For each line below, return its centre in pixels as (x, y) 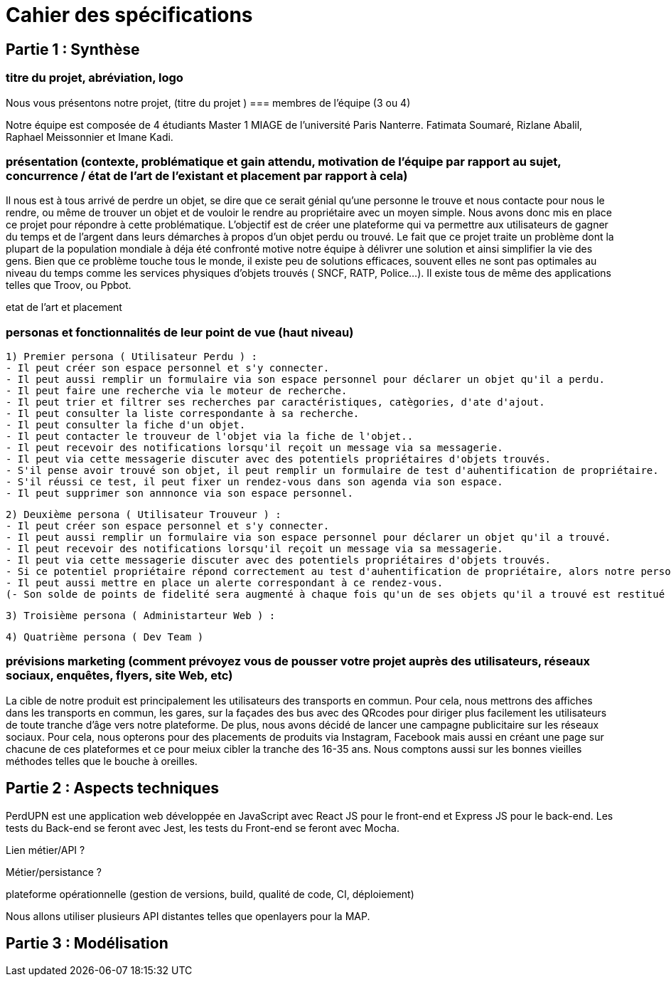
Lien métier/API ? (45, 850)
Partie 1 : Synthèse (73, 49)
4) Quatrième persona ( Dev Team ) (105, 637)
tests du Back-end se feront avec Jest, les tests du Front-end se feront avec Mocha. (203, 828)
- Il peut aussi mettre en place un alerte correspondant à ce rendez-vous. (225, 583)
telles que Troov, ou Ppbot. (69, 285)
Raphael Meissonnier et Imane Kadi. (90, 137)
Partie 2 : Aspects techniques (112, 788)
